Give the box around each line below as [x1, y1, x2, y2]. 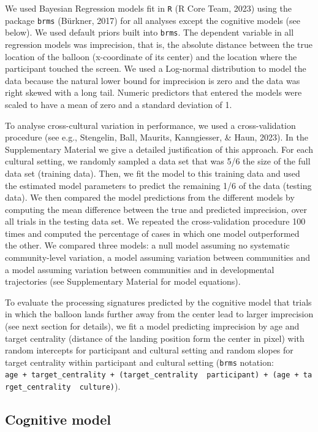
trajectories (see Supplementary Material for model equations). [5, 275, 241, 288]
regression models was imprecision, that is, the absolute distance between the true [5, 37, 312, 50]
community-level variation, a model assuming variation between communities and [5, 251, 311, 264]
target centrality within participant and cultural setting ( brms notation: [5, 355, 274, 368]
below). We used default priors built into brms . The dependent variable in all [5, 26, 294, 39]
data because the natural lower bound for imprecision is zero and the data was [5, 74, 300, 87]
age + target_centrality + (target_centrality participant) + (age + [5, 371, 299, 380]
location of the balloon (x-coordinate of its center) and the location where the [5, 50, 297, 63]
